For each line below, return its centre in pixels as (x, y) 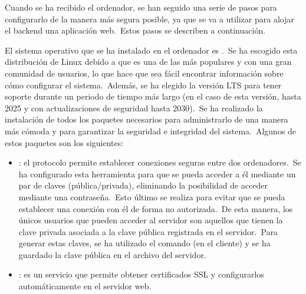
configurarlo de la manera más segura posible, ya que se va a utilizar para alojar (149, 19)
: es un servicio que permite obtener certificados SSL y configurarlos (141, 274)
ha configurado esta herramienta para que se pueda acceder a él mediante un (157, 174)
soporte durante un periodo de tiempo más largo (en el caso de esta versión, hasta (153, 96)
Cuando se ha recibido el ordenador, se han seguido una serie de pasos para (141, 7)
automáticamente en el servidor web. (85, 286)
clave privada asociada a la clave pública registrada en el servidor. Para (148, 231)
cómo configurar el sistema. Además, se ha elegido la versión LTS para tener (143, 85)
